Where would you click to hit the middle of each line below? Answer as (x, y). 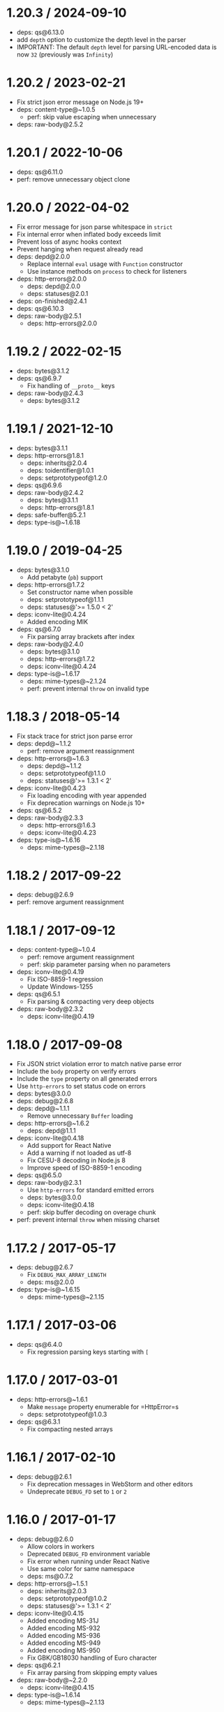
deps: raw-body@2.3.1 (49, 1183)
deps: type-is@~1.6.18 (48, 522)
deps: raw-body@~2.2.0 (52, 1680)
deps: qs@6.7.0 (39, 629)
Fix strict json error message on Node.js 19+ (80, 102)
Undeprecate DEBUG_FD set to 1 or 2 (77, 1491)
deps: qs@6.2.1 (38, 1665)
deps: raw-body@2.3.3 (50, 818)
